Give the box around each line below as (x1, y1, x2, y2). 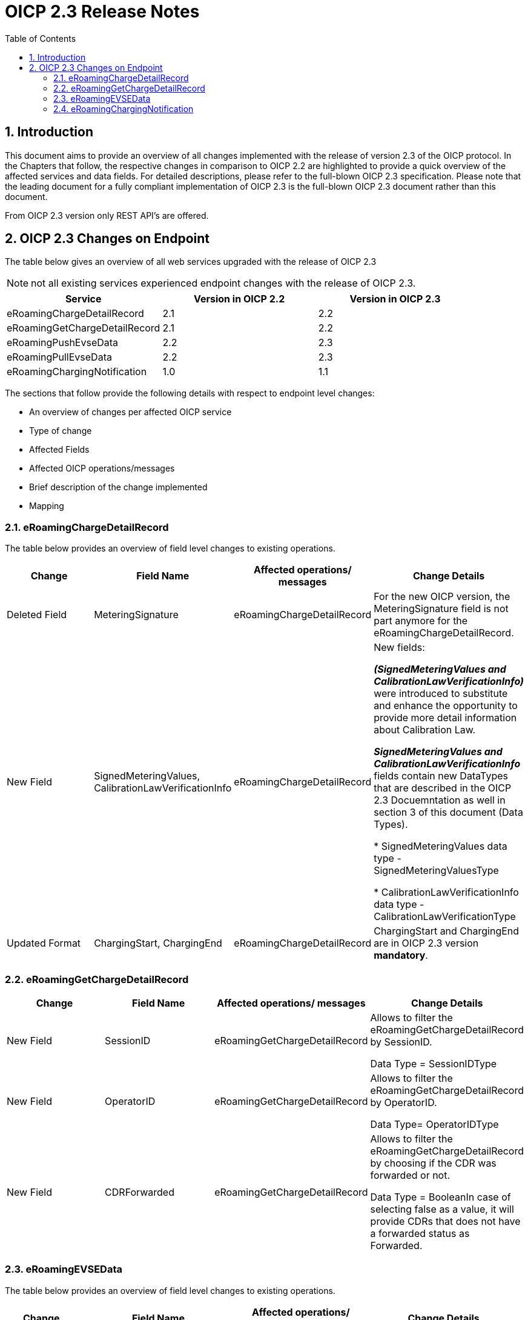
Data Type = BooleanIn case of (370, 1190, 511, 1203)
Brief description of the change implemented (29, 482, 208, 493)
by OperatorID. (370, 1096, 437, 1108)
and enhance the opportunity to (374, 699, 518, 712)
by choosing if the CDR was (370, 1156, 497, 1169)
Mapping (29, 501, 64, 512)
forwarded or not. (370, 1168, 450, 1181)
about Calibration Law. (374, 724, 476, 736)
